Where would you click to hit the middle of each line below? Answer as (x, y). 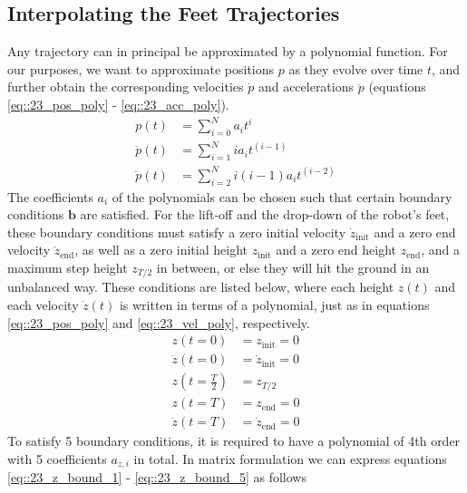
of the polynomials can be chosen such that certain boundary (282, 196)
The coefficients (50, 196)
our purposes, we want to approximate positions (141, 68)
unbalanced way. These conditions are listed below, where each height (201, 287)
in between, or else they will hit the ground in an (293, 267)
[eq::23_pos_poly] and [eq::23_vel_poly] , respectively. (159, 322)
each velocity (43, 304)
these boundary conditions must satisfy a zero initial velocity (177, 232)
